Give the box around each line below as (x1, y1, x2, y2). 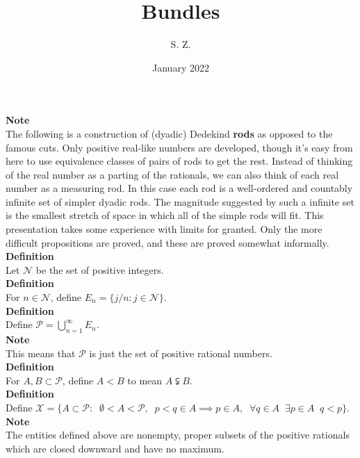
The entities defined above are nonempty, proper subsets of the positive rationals (6, 427, 350, 442)
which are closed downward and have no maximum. (6, 441, 224, 455)
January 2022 (152, 60, 209, 74)
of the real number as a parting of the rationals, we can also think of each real (6, 167, 339, 181)
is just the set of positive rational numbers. (89, 345, 272, 360)
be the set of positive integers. (35, 262, 164, 277)
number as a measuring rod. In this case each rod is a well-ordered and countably (6, 181, 353, 195)
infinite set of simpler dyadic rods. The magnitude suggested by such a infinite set (6, 194, 354, 208)
